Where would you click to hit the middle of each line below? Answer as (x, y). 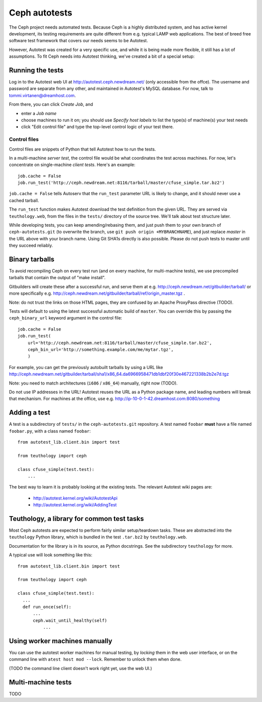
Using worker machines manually (61, 641)
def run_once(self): (47, 607)
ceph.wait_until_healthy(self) (70, 620)
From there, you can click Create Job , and (51, 104)
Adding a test (30, 413)
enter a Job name (39, 113)
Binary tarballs (32, 259)
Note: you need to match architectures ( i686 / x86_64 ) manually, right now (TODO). (93, 383)
